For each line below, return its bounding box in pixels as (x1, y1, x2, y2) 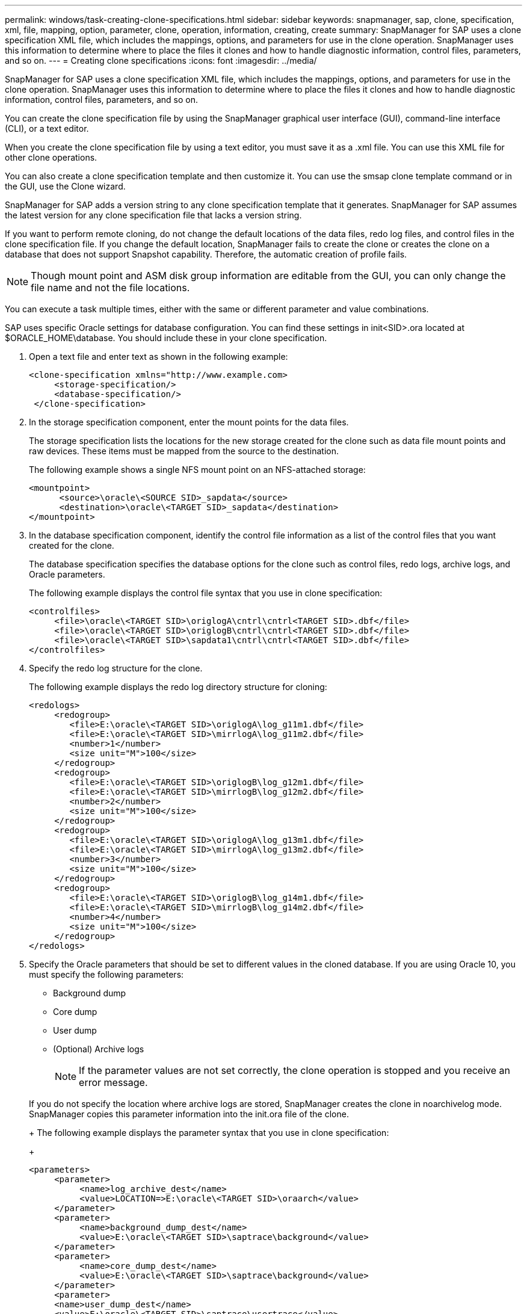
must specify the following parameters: (29, 969, 184, 979)
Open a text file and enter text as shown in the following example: (29, 351, 288, 362)
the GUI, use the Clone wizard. (5, 181, 126, 191)
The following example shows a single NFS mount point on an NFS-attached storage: (29, 464, 366, 475)
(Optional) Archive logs (53, 1044, 144, 1054)
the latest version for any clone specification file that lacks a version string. (5, 210, 302, 220)
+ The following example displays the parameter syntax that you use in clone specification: (29, 1127, 389, 1138)
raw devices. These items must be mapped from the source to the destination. (29, 446, 339, 456)
